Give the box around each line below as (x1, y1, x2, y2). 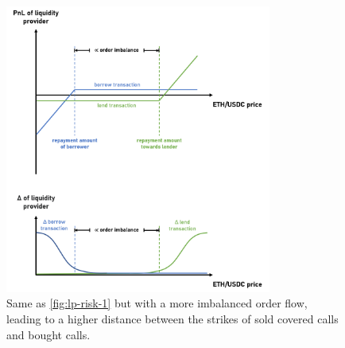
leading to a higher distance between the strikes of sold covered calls (6, 310, 339, 326)
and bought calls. (6, 326, 91, 342)
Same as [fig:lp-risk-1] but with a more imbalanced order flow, (6, 295, 308, 311)
